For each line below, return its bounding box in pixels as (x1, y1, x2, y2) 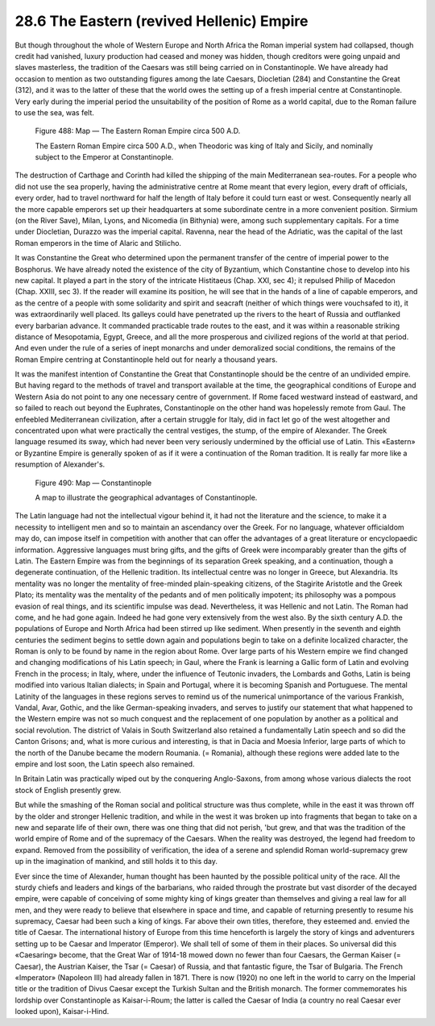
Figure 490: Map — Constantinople (35, 478, 152, 488)
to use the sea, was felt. (14, 107, 94, 117)
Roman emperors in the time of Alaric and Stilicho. (14, 238, 181, 247)
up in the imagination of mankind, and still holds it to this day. (14, 857, 217, 866)
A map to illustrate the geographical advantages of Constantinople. (35, 492, 258, 502)
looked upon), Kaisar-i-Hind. (14, 1007, 110, 1016)
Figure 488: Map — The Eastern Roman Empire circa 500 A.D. (35, 126, 241, 136)
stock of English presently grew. (14, 785, 122, 795)
